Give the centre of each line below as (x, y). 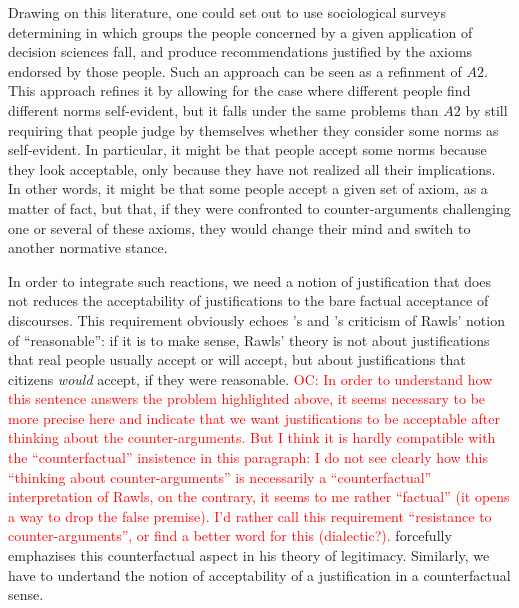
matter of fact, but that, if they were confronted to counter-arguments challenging (259, 207)
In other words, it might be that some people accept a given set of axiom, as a (248, 188)
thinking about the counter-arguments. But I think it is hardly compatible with (252, 437)
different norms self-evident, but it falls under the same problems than (223, 109)
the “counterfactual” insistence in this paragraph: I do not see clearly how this (248, 457)
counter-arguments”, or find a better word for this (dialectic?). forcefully (230, 535)
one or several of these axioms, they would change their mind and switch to (239, 227)
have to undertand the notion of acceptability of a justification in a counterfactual (259, 574)
